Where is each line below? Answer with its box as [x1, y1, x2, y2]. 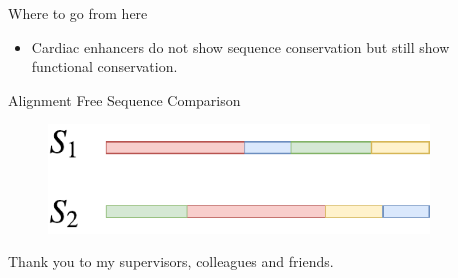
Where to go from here [8, 3, 148, 23]
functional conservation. [31, 56, 178, 77]
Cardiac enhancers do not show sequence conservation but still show [31, 36, 450, 57]
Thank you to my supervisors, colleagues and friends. [8, 251, 334, 272]
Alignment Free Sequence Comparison [8, 89, 241, 110]
